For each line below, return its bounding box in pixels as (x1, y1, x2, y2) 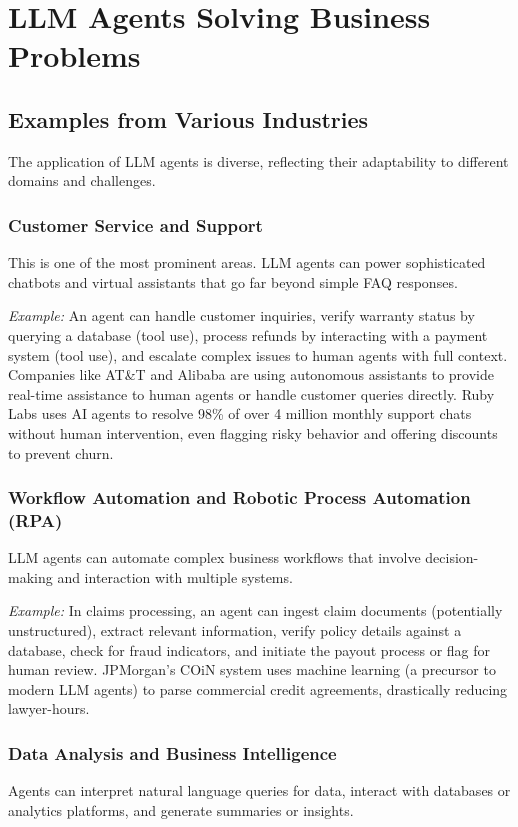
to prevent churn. (8, 442, 114, 463)
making (8, 566, 53, 587)
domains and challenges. (8, 170, 156, 191)
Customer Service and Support (8, 212, 263, 237)
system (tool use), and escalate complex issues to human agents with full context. (8, 344, 508, 365)
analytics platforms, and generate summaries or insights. (8, 799, 354, 820)
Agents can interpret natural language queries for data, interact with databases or (8, 780, 511, 801)
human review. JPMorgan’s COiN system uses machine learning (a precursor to (8, 659, 496, 680)
